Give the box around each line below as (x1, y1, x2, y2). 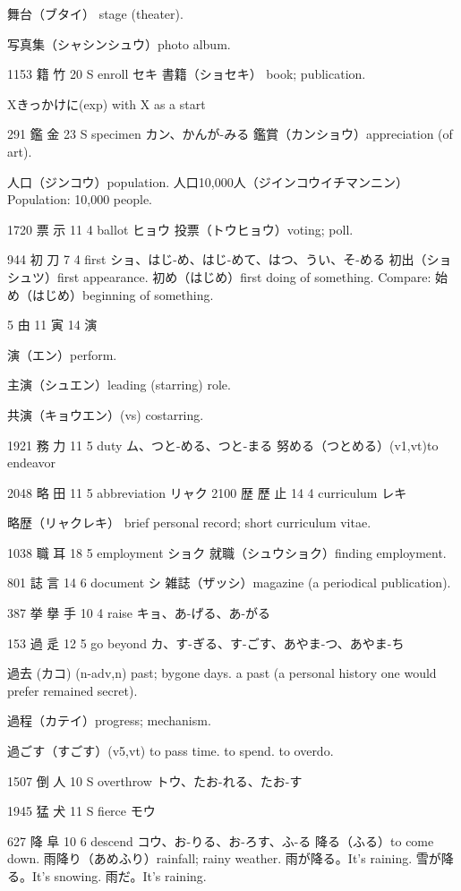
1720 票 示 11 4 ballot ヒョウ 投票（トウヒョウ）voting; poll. (7, 219, 354, 238)
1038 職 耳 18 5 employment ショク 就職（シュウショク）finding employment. (7, 543, 447, 561)
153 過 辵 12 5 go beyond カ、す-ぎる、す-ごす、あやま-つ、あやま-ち (7, 633, 405, 652)
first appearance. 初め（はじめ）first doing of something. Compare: (56, 267, 431, 286)
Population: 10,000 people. (7, 190, 153, 209)
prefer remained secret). (7, 681, 138, 699)
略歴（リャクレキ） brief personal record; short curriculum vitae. (7, 513, 371, 532)
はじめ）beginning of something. (31, 285, 214, 304)
